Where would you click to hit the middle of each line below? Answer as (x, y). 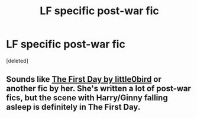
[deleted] (17, 60)
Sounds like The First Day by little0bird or (84, 79)
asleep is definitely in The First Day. (73, 107)
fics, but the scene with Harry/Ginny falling (87, 98)
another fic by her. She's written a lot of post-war (98, 89)
